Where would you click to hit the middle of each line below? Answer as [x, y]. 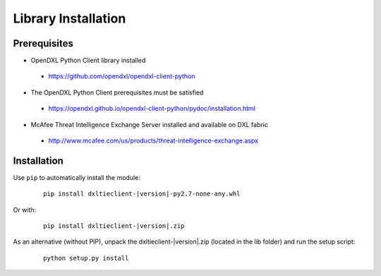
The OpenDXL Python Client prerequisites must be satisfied [117, 92]
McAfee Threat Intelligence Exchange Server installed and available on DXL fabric [149, 124]
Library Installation [69, 18]
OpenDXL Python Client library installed [88, 61]
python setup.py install [86, 258]
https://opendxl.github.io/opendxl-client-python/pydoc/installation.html [152, 109]
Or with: [25, 210]
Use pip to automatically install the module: [77, 177]
